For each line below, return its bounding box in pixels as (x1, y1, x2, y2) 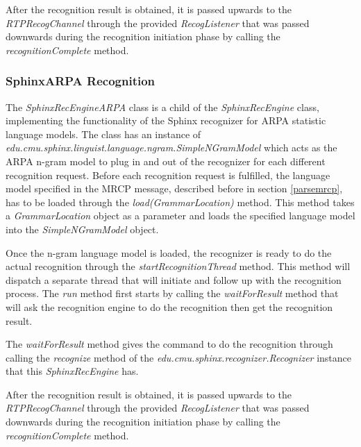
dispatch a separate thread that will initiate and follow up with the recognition (6, 272, 342, 287)
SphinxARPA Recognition (6, 72, 156, 90)
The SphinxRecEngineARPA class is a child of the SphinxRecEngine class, (6, 99, 319, 114)
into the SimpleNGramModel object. (6, 221, 159, 236)
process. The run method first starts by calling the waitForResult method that (6, 286, 339, 301)
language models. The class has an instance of (6, 126, 201, 141)
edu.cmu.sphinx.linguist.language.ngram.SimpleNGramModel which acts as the (6, 140, 337, 155)
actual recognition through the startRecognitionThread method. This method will (6, 259, 351, 273)
